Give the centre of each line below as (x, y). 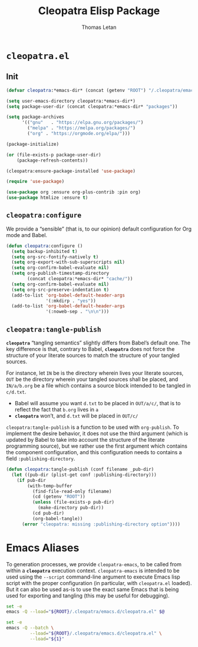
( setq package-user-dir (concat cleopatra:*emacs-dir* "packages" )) (92, 106)
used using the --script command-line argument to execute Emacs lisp (93, 577)
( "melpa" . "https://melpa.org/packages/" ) (81, 128)
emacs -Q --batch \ (30, 628)
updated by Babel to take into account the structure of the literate (85, 440)
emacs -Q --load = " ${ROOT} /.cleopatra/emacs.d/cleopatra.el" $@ (85, 612)
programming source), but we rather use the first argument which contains (97, 446)
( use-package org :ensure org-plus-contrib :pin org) (74, 192)
